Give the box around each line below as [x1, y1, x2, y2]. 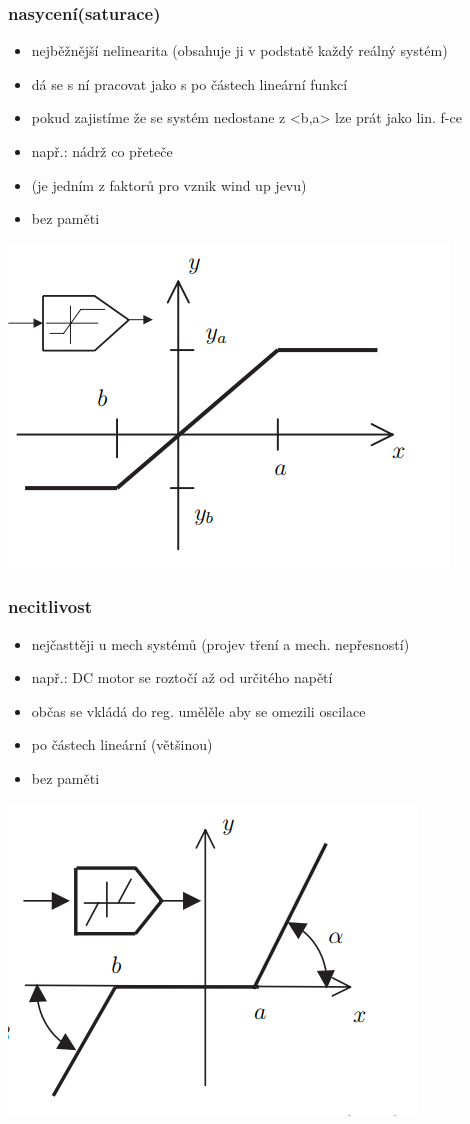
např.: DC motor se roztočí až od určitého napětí [31, 667, 333, 688]
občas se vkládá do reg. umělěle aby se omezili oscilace [31, 700, 366, 721]
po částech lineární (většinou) [31, 734, 213, 755]
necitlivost [8, 594, 92, 619]
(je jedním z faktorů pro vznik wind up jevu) [31, 174, 307, 195]
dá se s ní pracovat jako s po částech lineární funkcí [31, 73, 348, 94]
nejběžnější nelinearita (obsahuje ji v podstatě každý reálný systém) [31, 40, 448, 61]
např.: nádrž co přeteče [31, 141, 173, 161]
